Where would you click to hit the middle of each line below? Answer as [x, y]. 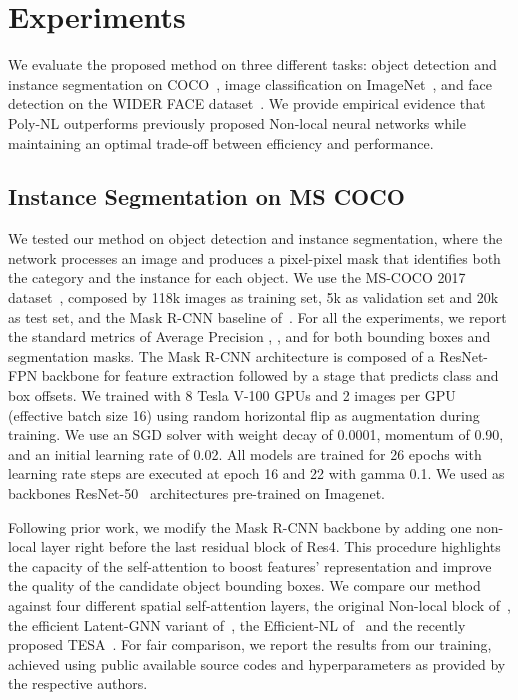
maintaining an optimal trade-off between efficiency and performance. [221, 142]
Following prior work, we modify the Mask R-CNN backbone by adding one [240, 526]
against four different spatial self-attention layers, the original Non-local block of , [259, 604]
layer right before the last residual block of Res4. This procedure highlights [271, 546]
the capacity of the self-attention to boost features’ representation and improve [250, 565]
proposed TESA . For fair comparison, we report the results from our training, [250, 644]
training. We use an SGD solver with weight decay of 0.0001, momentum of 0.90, [256, 434]
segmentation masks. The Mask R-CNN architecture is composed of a [221, 355]
